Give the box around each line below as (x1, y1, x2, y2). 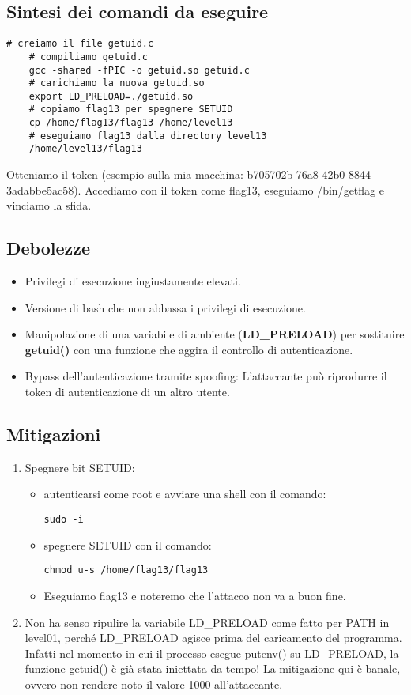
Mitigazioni (6, 422, 101, 447)
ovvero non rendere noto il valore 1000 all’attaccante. (25, 675, 283, 692)
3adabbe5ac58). (6, 181, 81, 198)
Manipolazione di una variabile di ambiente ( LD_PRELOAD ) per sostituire (25, 326, 405, 342)
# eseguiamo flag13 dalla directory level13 (28, 130, 267, 142)
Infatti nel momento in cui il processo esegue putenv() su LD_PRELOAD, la (25, 644, 399, 661)
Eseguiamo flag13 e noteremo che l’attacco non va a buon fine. (43, 587, 346, 603)
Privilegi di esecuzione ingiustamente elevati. (25, 273, 241, 289)
